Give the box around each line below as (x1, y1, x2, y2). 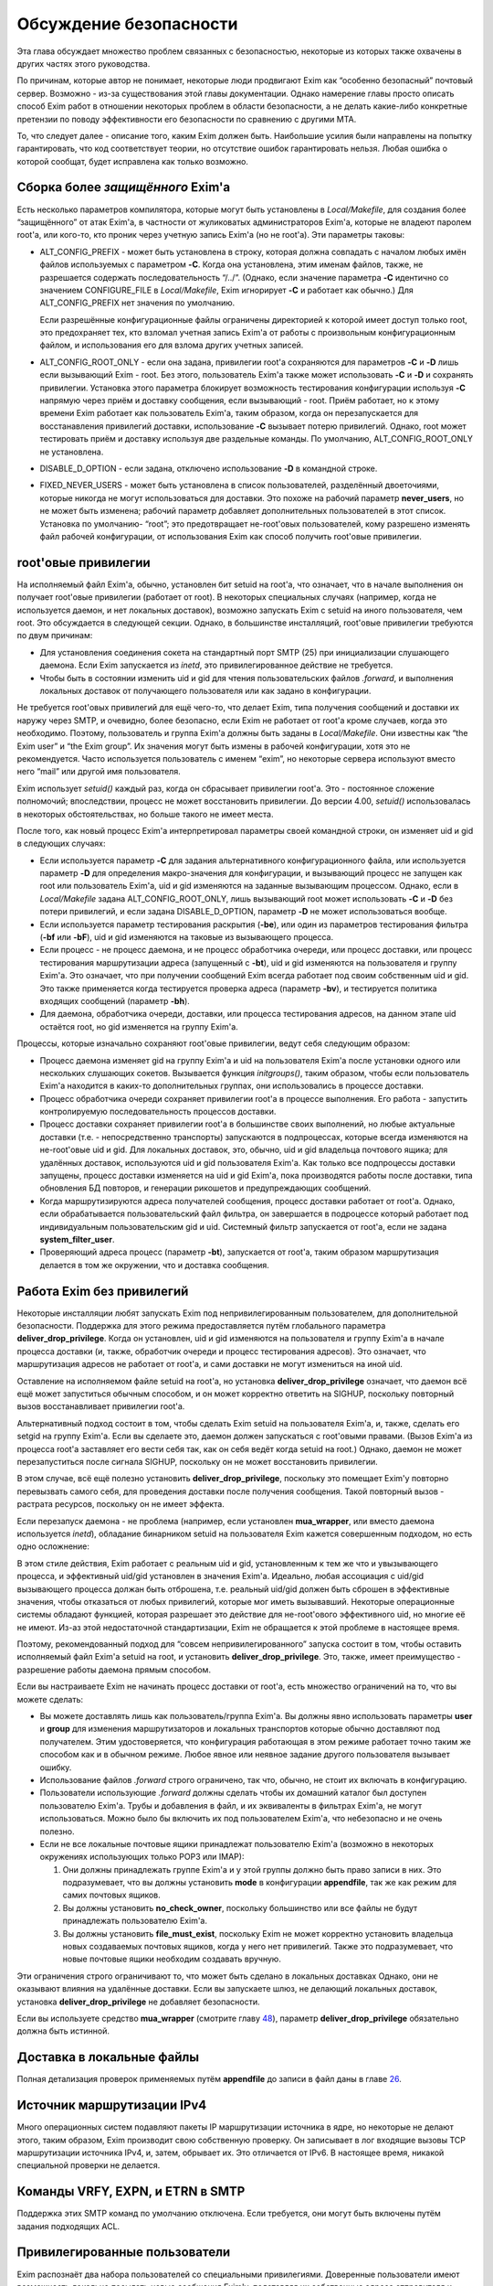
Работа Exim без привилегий (16, 1283, 189, 1298)
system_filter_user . (39, 1234, 115, 1244)
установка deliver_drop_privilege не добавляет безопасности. (16, 1996, 260, 2007)
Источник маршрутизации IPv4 (16, 2098, 207, 2113)
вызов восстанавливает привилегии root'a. (16, 1401, 185, 1412)
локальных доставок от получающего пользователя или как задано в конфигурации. (39, 685, 372, 696)
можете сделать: (16, 1693, 84, 1704)
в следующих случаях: (16, 838, 106, 849)
